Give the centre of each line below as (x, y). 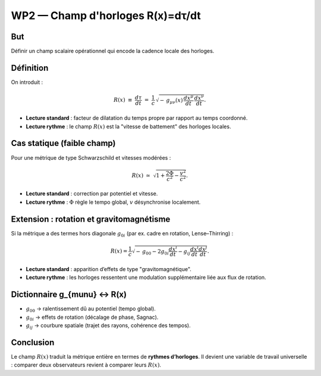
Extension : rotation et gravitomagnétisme (91, 219)
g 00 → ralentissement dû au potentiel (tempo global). (91, 310)
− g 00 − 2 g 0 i (152, 252)
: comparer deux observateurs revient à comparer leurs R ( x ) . (86, 365)
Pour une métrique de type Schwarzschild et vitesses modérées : (91, 157)
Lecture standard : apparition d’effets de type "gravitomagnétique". (108, 269)
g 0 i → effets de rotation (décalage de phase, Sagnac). (92, 318)
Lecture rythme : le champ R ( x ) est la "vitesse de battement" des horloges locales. (128, 126)
